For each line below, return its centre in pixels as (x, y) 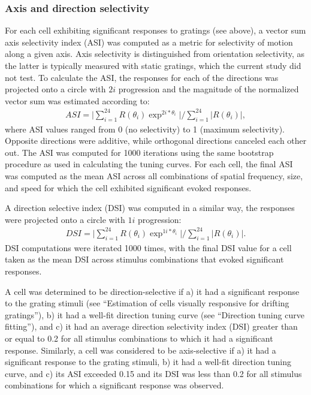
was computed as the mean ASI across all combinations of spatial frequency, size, (154, 176)
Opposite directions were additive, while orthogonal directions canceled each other (156, 141)
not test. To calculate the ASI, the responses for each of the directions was (142, 77)
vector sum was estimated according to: (77, 100)
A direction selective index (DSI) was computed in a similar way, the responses (150, 208)
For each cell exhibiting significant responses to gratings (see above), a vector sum (155, 30)
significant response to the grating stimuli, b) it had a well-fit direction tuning (148, 362)
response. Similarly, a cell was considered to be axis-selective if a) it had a (141, 350)
